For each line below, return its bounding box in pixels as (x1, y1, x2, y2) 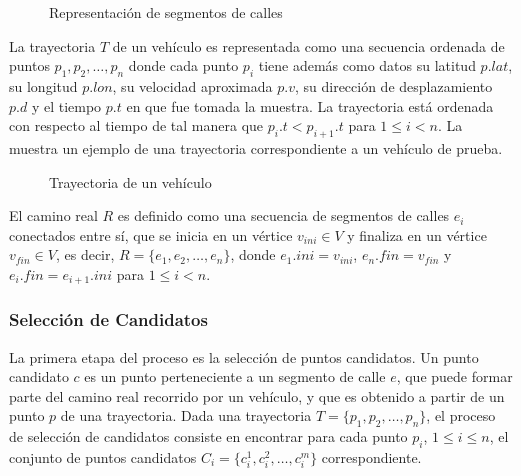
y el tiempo (31, 95, 102, 116)
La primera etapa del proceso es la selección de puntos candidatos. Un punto (9, 346, 479, 367)
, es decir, (55, 244, 115, 265)
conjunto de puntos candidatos (9, 446, 197, 467)
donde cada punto (128, 55, 239, 76)
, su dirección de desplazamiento (294, 75, 493, 96)
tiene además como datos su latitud (258, 55, 476, 76)
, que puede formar (396, 366, 513, 387)
